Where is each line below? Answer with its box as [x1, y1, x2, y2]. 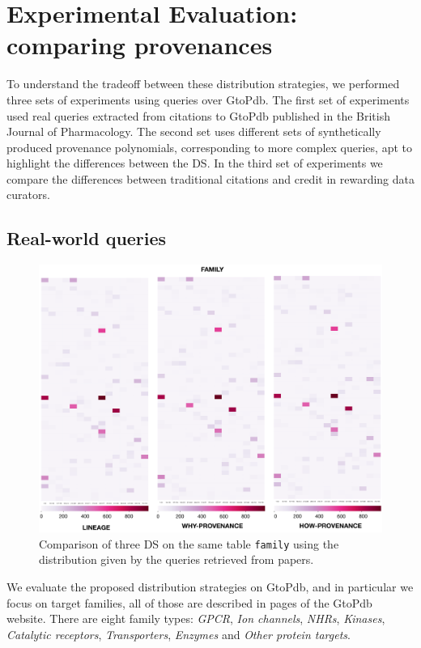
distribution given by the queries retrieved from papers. [39, 551, 314, 568]
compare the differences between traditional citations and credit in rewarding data [6, 170, 415, 187]
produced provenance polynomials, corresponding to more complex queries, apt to [6, 138, 412, 155]
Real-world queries [6, 226, 167, 251]
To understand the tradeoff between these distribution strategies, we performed [6, 75, 400, 92]
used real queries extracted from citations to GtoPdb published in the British [6, 107, 390, 124]
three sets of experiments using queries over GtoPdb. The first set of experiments [6, 91, 410, 108]
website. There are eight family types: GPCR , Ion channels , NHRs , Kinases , [6, 610, 385, 627]
